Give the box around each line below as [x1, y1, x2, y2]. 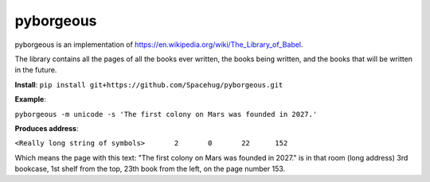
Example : [14, 95, 47, 104]
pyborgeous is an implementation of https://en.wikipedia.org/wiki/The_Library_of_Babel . [14, 40, 303, 49]
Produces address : [14, 123, 79, 133]
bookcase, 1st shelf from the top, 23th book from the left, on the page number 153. [14, 164, 286, 174]
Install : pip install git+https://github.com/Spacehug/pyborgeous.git [14, 79, 283, 89]
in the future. [14, 65, 57, 75]
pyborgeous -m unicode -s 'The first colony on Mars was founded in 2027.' [14, 110, 318, 118]
